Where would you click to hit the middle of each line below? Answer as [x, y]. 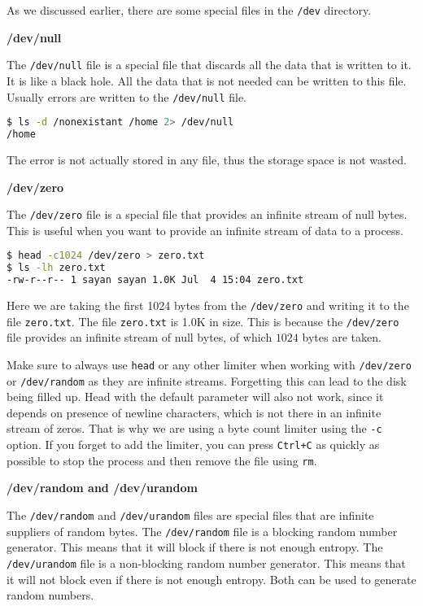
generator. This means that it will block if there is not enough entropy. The [195, 547]
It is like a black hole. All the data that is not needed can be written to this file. [207, 80]
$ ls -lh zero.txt [56, 268]
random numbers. [50, 595]
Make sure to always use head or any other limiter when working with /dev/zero [209, 364]
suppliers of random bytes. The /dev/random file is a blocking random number [202, 531]
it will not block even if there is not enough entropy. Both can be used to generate [211, 579]
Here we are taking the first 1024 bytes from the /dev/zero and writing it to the [208, 305]
